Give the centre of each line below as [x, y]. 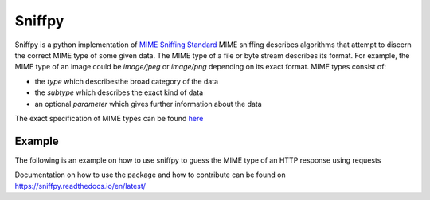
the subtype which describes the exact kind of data [119, 92]
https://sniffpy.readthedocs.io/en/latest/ [80, 186]
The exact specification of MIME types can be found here [109, 118]
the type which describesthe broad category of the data [127, 81]
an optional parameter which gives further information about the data [148, 104]
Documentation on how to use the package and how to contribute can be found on [150, 175]
